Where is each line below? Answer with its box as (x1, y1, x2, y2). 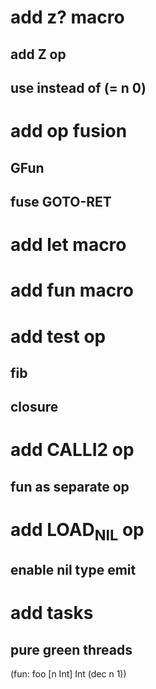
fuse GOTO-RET (10, 193, 112, 210)
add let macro (10, 234, 127, 256)
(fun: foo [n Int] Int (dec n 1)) (10, 668, 127, 680)
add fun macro (10, 279, 134, 302)
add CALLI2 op (10, 439, 135, 461)
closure (10, 399, 59, 416)
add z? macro (10, 6, 125, 29)
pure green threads (10, 641, 133, 658)
